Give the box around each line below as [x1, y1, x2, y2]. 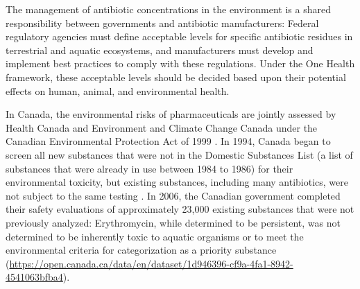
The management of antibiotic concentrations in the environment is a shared [6, 2, 331, 16]
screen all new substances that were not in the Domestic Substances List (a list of [6, 147, 353, 161]
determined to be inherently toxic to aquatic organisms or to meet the [6, 229, 304, 243]
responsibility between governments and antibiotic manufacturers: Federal [6, 15, 319, 30]
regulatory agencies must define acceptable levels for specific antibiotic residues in [6, 29, 353, 44]
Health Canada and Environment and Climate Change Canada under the [6, 120, 318, 134]
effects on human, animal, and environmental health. [6, 83, 230, 98]
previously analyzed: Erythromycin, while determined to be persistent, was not [6, 215, 341, 229]
